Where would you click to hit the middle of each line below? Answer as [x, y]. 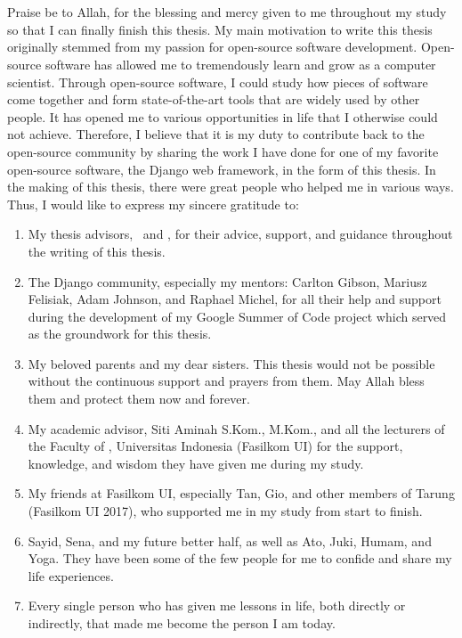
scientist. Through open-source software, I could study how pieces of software [218, 82]
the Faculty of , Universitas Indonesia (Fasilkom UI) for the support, [215, 446]
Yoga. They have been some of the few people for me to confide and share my [240, 558]
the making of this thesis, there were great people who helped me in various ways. [231, 187]
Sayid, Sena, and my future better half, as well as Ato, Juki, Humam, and [230, 540]
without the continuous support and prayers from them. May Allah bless [226, 381]
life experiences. [71, 575]
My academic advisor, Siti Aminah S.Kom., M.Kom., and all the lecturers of [236, 428]
